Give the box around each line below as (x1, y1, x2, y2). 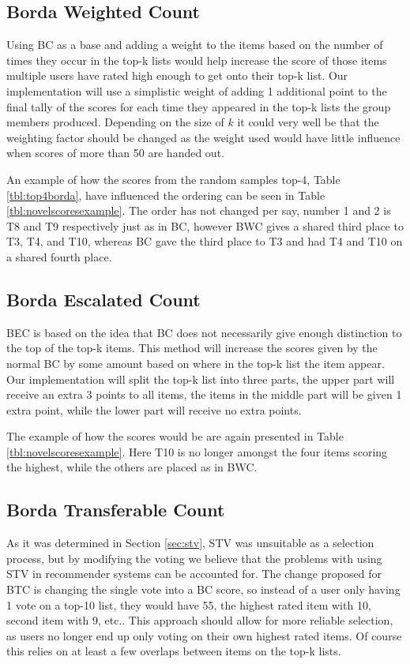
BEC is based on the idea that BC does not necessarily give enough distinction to (6, 324, 402, 340)
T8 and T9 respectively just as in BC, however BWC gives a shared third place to (6, 217, 404, 234)
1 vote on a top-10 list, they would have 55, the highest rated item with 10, (6, 596, 371, 613)
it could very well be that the (237, 114, 379, 130)
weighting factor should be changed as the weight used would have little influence (6, 129, 401, 145)
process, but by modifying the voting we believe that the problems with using (6, 550, 382, 566)
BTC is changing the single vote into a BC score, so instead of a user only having (6, 581, 401, 598)
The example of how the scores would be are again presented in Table (6, 428, 344, 445)
